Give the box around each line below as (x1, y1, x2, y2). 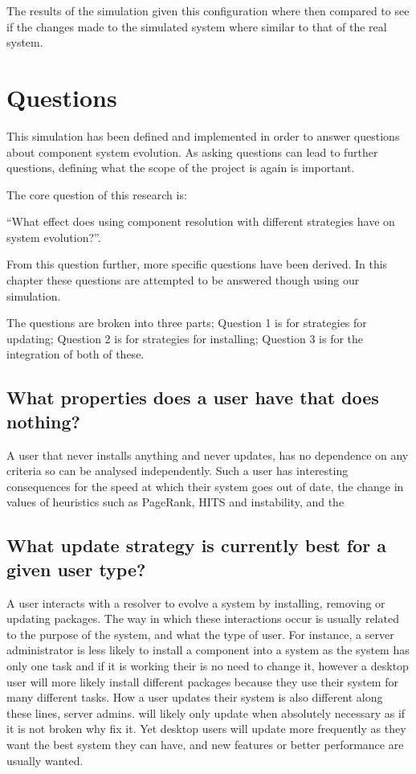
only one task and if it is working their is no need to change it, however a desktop (6, 657, 409, 674)
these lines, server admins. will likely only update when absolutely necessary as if (6, 704, 406, 721)
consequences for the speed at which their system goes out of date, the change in (6, 477, 404, 494)
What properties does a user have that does (6, 385, 379, 410)
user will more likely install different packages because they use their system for (6, 673, 398, 690)
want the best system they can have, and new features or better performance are (6, 735, 404, 752)
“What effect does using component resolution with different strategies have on (6, 213, 395, 230)
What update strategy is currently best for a (6, 533, 386, 558)
